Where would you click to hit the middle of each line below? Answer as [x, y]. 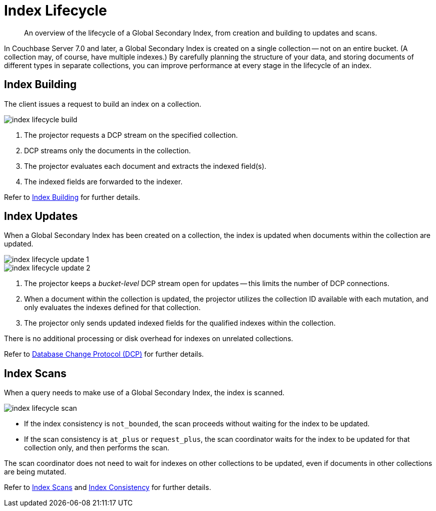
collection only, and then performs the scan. [97, 448]
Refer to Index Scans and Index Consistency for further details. [108, 487]
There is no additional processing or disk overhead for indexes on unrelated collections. [149, 339]
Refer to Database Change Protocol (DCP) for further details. [104, 354]
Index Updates [41, 216]
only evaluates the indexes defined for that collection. [112, 308]
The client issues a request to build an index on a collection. [103, 104]
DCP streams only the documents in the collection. [108, 150]
